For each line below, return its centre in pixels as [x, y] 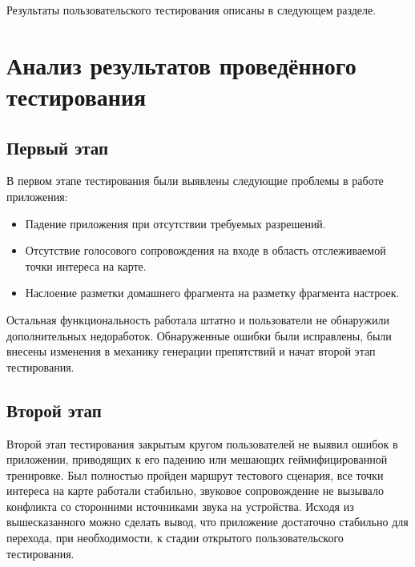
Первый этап [58, 147]
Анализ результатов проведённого [181, 64]
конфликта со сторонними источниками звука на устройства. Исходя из [180, 506]
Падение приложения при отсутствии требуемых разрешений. [175, 223]
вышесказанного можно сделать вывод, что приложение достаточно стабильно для [207, 522]
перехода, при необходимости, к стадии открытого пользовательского [175, 538]
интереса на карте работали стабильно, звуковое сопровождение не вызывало [195, 491]
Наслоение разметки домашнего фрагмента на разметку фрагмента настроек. [212, 293]
